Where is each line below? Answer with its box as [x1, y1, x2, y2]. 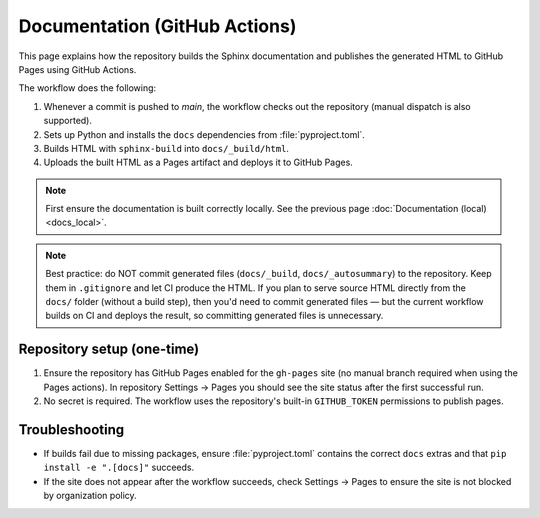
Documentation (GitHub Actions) [18, 15, 297, 37]
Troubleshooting [18, 421, 125, 438]
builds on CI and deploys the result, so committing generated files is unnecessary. [45, 310, 384, 322]
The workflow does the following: [18, 82, 157, 94]
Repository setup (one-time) [18, 341, 200, 358]
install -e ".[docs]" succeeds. [43, 461, 195, 474]
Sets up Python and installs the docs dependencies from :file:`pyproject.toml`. [43, 128, 365, 140]
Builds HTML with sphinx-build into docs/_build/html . [43, 142, 290, 154]
